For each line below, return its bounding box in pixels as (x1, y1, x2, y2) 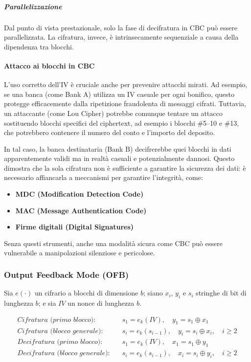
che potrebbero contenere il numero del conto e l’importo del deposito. (4, 127, 215, 137)
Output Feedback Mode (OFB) (4, 268, 129, 280)
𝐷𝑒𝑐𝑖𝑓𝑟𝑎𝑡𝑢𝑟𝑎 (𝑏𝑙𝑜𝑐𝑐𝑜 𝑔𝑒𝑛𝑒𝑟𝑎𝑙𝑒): (17, 350, 110, 357)
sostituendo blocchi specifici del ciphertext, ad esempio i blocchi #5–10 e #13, (4, 117, 239, 128)
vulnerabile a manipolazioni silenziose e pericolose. (4, 248, 155, 258)
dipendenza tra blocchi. (4, 41, 74, 51)
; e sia (38, 298, 56, 308)
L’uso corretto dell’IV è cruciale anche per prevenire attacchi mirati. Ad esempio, (4, 79, 248, 90)
